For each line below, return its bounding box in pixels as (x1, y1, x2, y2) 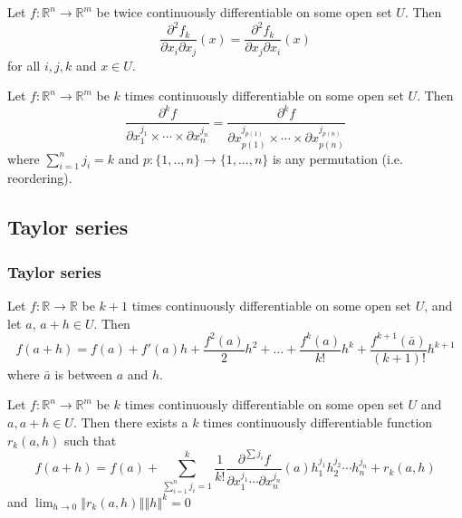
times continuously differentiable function (203, 412, 433, 431)
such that (64, 430, 117, 449)
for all (7, 55, 41, 74)
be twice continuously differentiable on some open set (96, 3, 392, 21)
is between (54, 364, 113, 383)
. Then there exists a (72, 412, 188, 431)
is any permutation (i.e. (272, 149, 403, 168)
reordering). (7, 168, 72, 187)
